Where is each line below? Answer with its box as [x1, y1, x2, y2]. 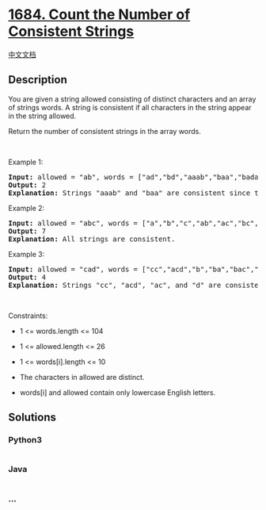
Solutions [8, 411, 57, 424]
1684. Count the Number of [8, 6, 191, 24]
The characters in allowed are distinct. [19, 372, 145, 382]
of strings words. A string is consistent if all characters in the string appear [8, 102, 252, 112]
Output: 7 [8, 226, 46, 236]
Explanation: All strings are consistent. [8, 234, 176, 243]
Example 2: [8, 203, 45, 213]
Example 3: [8, 249, 45, 259]
